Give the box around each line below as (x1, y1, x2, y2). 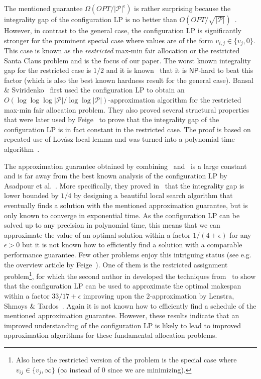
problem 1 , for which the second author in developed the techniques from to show (4, 269, 256, 281)
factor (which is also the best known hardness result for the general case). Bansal (4, 74, 253, 85)
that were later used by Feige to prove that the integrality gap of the (4, 114, 219, 125)
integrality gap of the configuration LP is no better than (4, 14, 177, 24)
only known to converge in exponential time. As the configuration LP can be (4, 210, 240, 220)
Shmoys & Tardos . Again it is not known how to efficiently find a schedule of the (4, 300, 256, 311)
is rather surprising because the (134, 3, 231, 13)
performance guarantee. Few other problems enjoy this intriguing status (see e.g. (4, 249, 251, 259)
